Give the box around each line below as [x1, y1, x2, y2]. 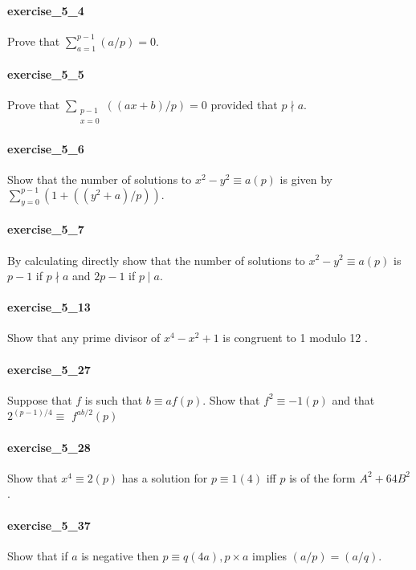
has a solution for [121, 469, 208, 486]
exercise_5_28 [7, 438, 91, 455]
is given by [279, 170, 332, 187]
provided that [210, 96, 278, 113]
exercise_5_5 [7, 66, 84, 83]
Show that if [7, 547, 68, 564]
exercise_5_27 [7, 360, 91, 377]
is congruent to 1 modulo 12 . [222, 329, 368, 346]
